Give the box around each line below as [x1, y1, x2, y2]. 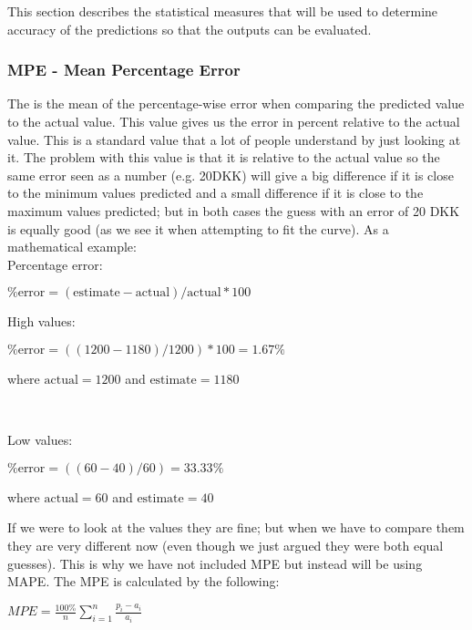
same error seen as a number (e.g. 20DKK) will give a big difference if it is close [7, 165, 454, 184]
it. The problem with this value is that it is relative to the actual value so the [7, 148, 440, 167]
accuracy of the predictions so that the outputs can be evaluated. [7, 19, 372, 38]
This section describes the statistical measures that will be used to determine [7, 2, 438, 20]
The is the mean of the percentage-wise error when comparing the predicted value [7, 94, 465, 113]
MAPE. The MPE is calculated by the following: [7, 572, 280, 591]
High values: [7, 312, 76, 331]
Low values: [7, 430, 73, 449]
